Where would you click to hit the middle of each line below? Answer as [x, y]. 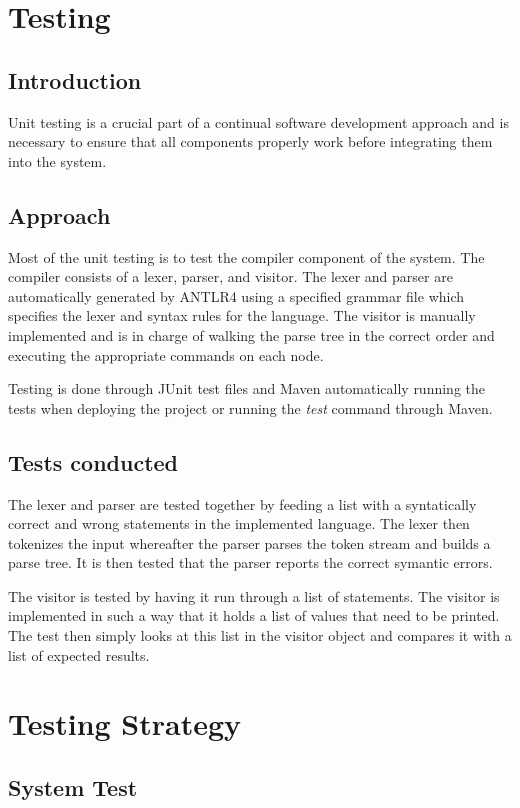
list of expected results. [79, 654]
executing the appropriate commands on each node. [166, 354]
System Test [73, 787]
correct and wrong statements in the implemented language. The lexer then [239, 523]
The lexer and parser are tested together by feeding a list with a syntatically [242, 503]
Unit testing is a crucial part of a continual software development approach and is [258, 121]
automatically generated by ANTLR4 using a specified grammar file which [236, 295]
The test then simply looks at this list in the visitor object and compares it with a [260, 635]
